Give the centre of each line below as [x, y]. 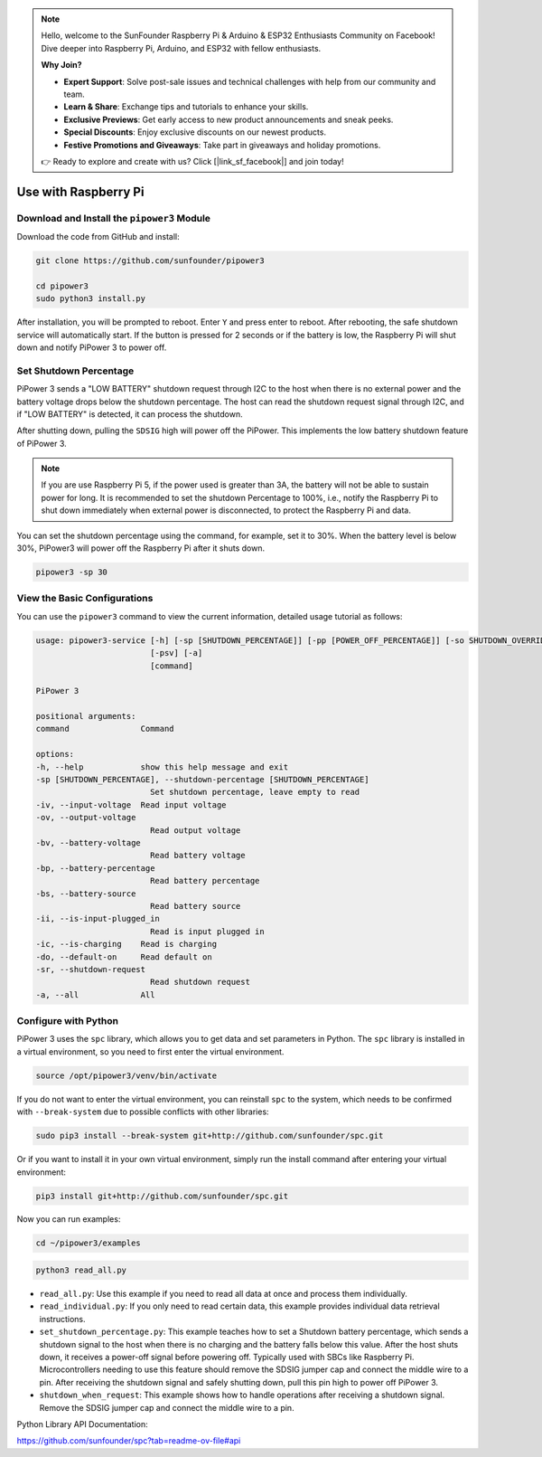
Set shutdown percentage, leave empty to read [255, 792]
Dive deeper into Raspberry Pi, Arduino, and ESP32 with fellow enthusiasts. [181, 48]
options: [55, 754]
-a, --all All [95, 994]
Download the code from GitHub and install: [98, 237]
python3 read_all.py [81, 1270]
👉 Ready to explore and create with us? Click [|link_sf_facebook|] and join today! [192, 161]
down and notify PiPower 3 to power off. [92, 347]
